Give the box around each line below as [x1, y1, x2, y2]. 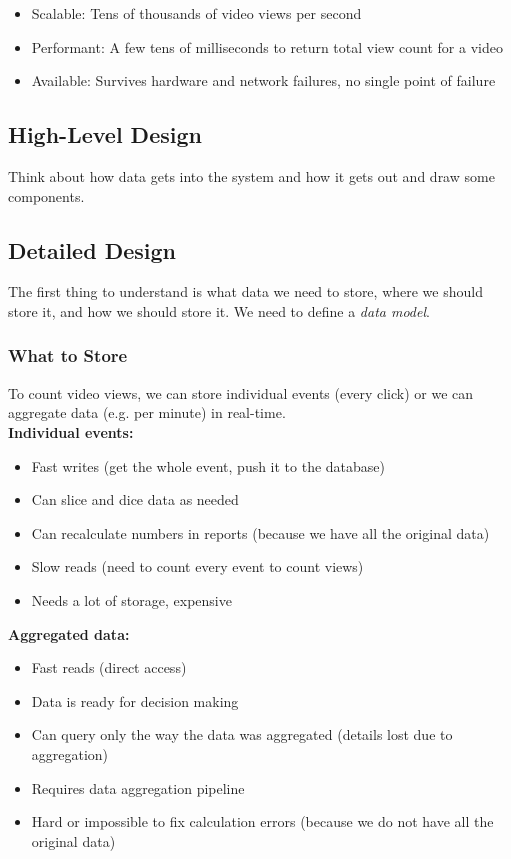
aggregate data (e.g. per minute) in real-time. [8, 402, 286, 423]
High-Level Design [8, 119, 202, 150]
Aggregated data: [8, 623, 130, 644]
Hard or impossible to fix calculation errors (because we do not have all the [31, 811, 494, 832]
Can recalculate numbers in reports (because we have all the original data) [31, 522, 490, 543]
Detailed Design [8, 234, 176, 265]
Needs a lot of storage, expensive [31, 589, 232, 610]
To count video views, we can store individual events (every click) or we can [8, 382, 474, 403]
